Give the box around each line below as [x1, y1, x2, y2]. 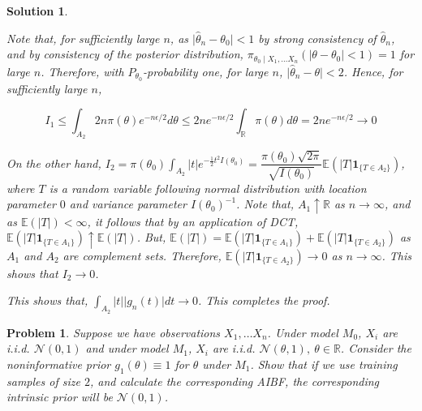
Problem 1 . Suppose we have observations [6, 323, 221, 340]
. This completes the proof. [198, 292, 330, 309]
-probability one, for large [143, 62, 269, 79]
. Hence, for [343, 62, 403, 79]
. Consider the [340, 340, 411, 357]
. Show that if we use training [250, 355, 398, 372]
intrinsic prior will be [6, 388, 113, 405]
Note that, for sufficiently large [6, 29, 160, 46]
